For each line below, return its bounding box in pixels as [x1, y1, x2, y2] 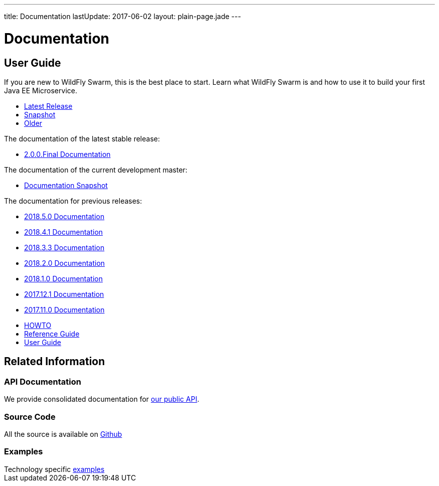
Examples [4, 446, 43, 457]
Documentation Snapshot [24, 181, 108, 190]
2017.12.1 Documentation [24, 289, 104, 298]
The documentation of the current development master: [4, 165, 187, 174]
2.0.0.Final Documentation [24, 149, 111, 158]
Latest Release [24, 101, 73, 110]
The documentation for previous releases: [4, 196, 142, 205]
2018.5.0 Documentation [24, 212, 105, 221]
